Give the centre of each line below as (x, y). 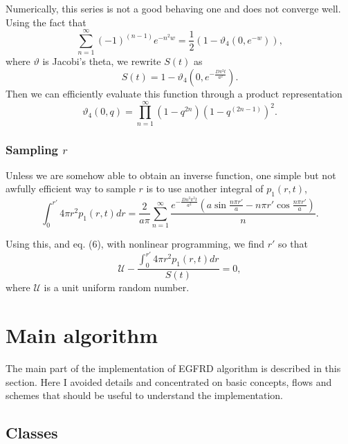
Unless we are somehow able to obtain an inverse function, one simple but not (171, 175)
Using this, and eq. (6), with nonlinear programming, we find (135, 244)
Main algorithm (82, 334)
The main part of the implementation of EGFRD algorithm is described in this (173, 368)
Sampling (32, 149)
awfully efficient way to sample (71, 188)
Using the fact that (46, 22)
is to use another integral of (205, 188)
